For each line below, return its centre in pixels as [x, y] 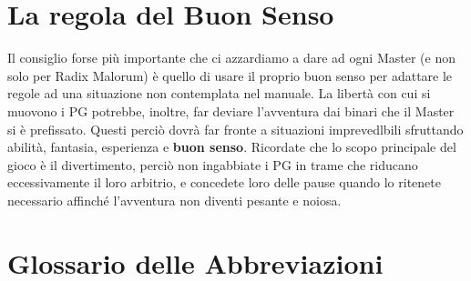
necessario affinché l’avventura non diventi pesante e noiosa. [174, 200]
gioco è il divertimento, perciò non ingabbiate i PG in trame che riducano [213, 164]
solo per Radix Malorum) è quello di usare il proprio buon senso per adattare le [230, 75]
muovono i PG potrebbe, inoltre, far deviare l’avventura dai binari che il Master [231, 110]
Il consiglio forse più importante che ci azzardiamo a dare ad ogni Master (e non [231, 58]
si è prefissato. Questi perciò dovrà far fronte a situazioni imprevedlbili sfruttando [235, 129]
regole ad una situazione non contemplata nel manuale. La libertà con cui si [219, 93]
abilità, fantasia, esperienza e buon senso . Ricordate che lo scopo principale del [232, 147]
